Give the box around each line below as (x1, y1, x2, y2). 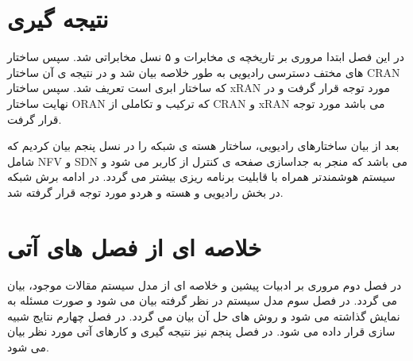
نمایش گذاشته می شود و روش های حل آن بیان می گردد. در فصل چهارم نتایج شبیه (7, 307, 400, 324)
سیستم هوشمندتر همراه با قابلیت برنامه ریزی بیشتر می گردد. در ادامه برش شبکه (7, 168, 396, 185)
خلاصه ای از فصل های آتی (7, 230, 262, 263)
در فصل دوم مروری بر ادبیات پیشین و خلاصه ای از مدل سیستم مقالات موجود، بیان (7, 276, 402, 293)
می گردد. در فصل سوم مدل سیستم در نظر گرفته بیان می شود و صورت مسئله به (7, 292, 398, 309)
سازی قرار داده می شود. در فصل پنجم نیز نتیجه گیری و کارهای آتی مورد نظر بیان (7, 323, 396, 340)
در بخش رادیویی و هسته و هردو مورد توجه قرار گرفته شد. (7, 183, 284, 200)
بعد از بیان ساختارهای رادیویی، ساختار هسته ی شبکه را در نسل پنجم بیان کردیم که (7, 137, 399, 154)
